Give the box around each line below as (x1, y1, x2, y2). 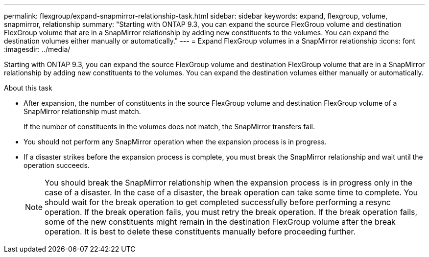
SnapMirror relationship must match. (24, 107, 141, 116)
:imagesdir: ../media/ (4, 45, 71, 53)
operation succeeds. (24, 161, 90, 169)
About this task (4, 84, 52, 92)
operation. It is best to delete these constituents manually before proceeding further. (45, 227, 356, 236)
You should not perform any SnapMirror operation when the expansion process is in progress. (24, 138, 327, 146)
